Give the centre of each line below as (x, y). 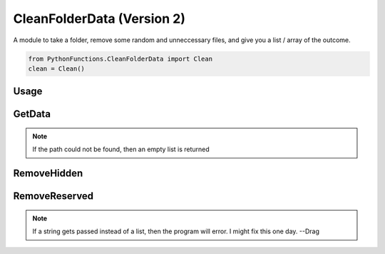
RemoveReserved (53, 196)
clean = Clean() (57, 68)
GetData (32, 114)
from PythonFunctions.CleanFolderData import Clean (120, 59)
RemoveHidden (48, 174)
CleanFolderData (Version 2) (99, 19)
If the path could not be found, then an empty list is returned (121, 149)
